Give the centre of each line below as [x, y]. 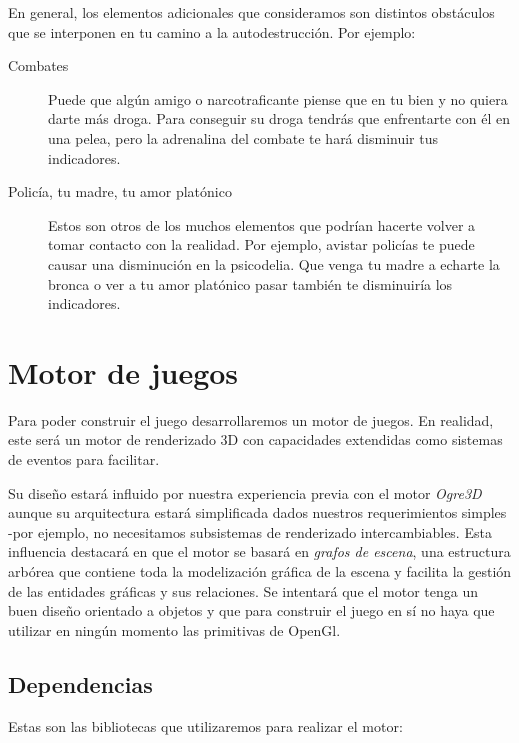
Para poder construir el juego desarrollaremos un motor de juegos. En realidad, [251, 419]
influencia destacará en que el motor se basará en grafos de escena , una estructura [259, 551]
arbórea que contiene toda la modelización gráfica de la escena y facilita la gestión [260, 571]
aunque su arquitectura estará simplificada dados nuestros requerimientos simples [257, 512]
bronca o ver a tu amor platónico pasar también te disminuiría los [250, 283]
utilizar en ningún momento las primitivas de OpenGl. [174, 629]
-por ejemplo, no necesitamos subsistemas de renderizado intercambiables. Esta [250, 531]
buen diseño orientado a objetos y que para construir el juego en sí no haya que [251, 610]
